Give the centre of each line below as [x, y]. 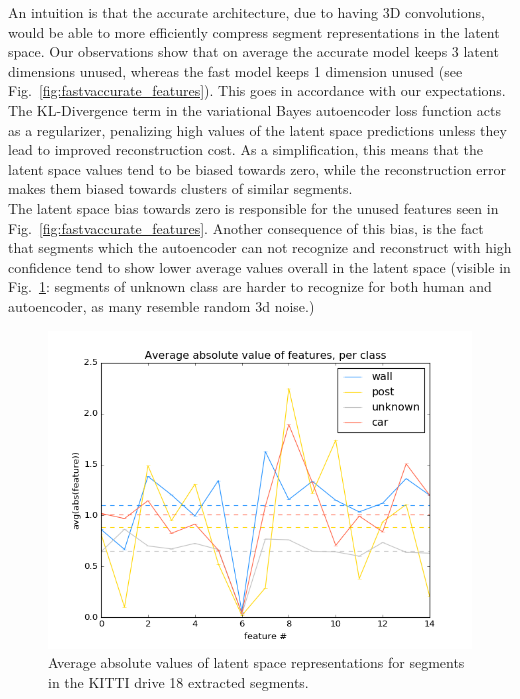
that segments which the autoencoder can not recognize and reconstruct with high [260, 247]
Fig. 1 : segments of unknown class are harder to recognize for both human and [250, 286]
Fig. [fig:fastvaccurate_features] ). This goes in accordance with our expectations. [257, 90]
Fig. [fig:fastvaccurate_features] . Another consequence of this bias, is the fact [246, 227]
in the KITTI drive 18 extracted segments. [178, 681]
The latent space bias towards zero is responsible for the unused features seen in [253, 207]
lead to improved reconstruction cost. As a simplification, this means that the [246, 149]
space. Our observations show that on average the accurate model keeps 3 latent [253, 51]
